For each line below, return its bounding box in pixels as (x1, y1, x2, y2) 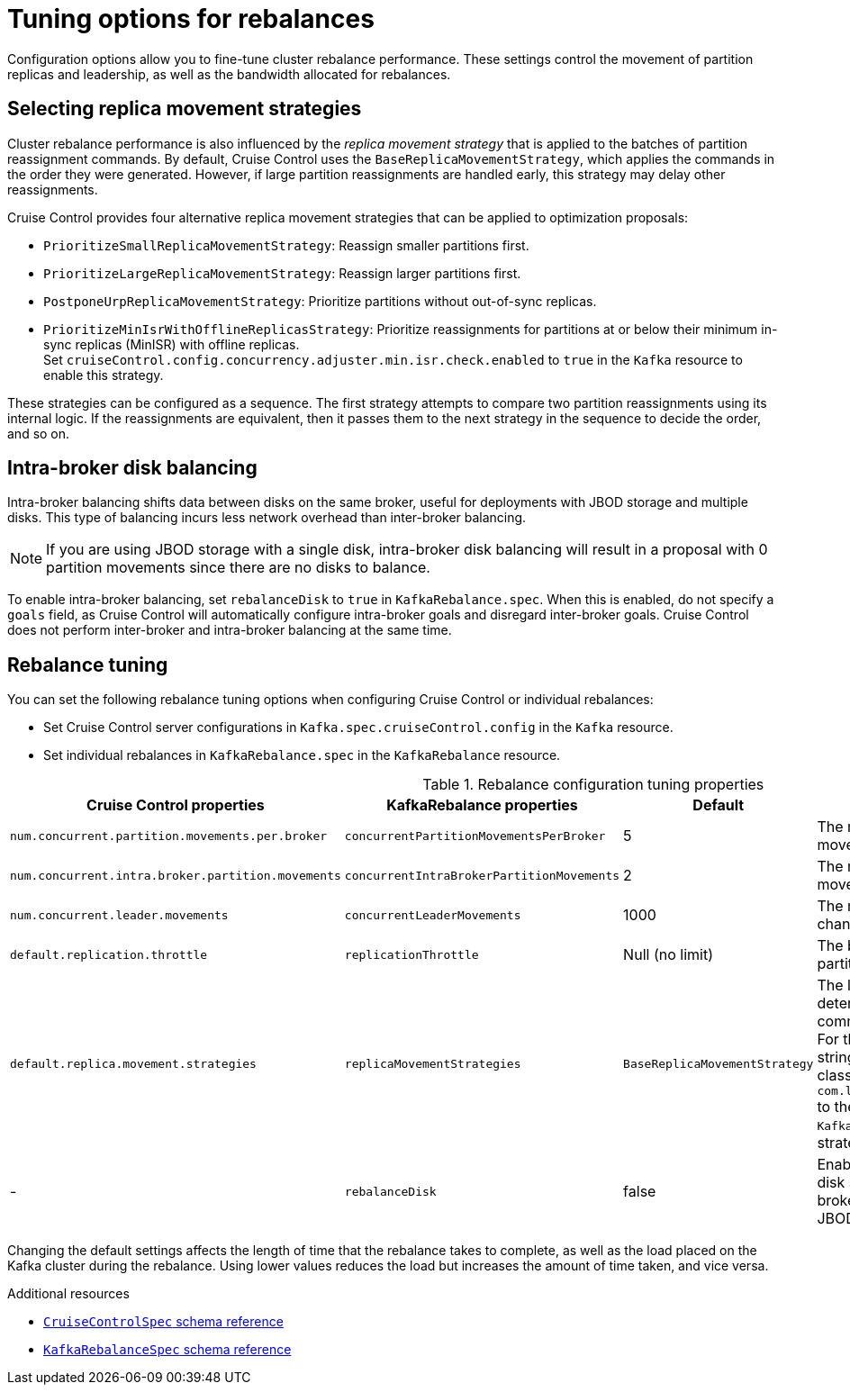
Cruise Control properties (86, 796, 265, 815)
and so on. (7, 425, 70, 441)
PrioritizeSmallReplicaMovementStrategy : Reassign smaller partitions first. (43, 237, 529, 253)
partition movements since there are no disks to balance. (46, 558, 430, 577)
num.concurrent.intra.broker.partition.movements (10, 868, 341, 882)
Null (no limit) (623, 945, 713, 964)
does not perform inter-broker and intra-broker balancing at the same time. (7, 622, 452, 638)
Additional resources (7, 1286, 130, 1302)
